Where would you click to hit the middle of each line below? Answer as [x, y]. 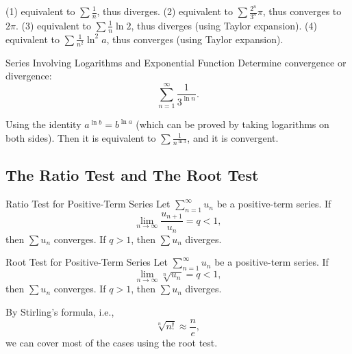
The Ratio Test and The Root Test [132, 175]
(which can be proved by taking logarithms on [232, 124]
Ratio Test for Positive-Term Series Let [88, 204]
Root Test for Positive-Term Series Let [87, 262]
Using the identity [43, 124]
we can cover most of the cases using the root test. [112, 342]
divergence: [29, 76]
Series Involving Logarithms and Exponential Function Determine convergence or [176, 62]
